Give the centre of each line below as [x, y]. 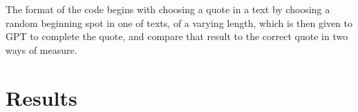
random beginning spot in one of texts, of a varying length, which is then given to [179, 22]
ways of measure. [41, 49]
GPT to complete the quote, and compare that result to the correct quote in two [177, 36]
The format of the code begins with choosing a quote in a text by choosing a [168, 9]
